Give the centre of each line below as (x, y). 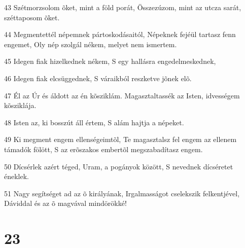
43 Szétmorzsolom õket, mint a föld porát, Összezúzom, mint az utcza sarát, (123, 7)
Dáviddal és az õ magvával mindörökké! (65, 203)
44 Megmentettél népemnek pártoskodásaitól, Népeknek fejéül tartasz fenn (120, 34)
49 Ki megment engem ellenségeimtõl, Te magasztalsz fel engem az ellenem (120, 139)
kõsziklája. (20, 105)
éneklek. (16, 176)
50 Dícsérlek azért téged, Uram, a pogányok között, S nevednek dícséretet (119, 166)
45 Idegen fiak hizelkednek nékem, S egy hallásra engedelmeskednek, (110, 61)
